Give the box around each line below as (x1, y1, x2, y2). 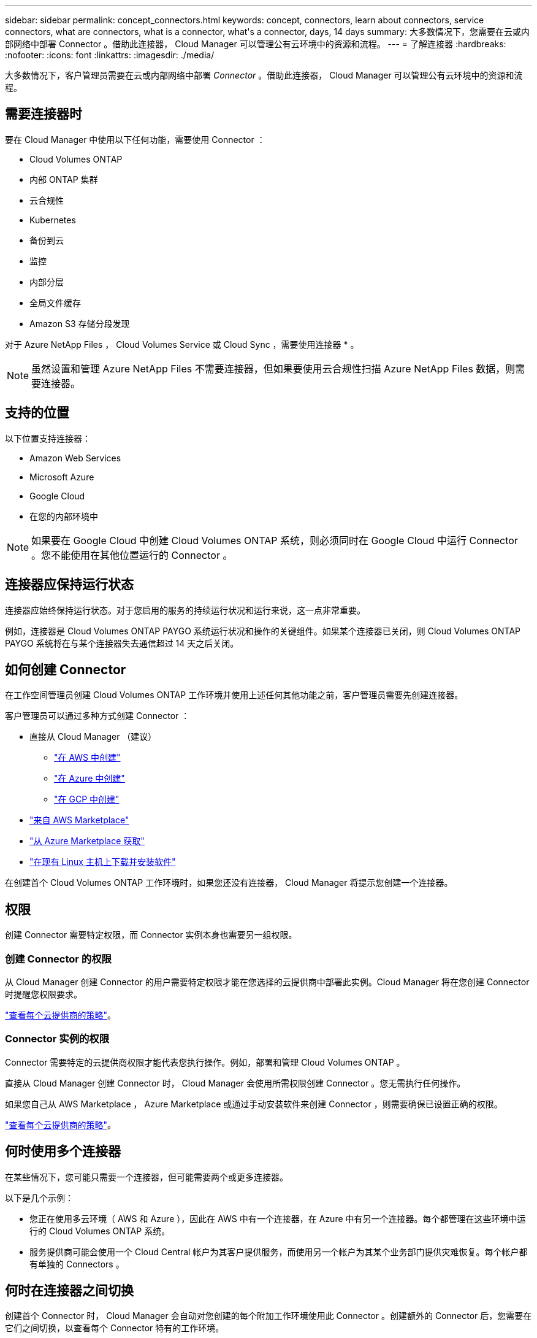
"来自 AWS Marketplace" (29, 815, 129, 826)
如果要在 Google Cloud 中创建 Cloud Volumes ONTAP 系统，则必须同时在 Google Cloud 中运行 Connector (31, 534, 518, 547)
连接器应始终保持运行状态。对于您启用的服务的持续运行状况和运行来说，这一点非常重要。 (5, 604, 365, 615)
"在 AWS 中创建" (54, 752, 121, 763)
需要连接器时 (5, 106, 82, 122)
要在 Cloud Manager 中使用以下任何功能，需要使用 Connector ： (5, 134, 265, 145)
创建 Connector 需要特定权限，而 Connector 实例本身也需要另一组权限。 (5, 929, 297, 940)
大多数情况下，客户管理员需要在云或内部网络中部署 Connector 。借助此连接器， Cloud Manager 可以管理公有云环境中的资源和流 (5, 70, 523, 80)
